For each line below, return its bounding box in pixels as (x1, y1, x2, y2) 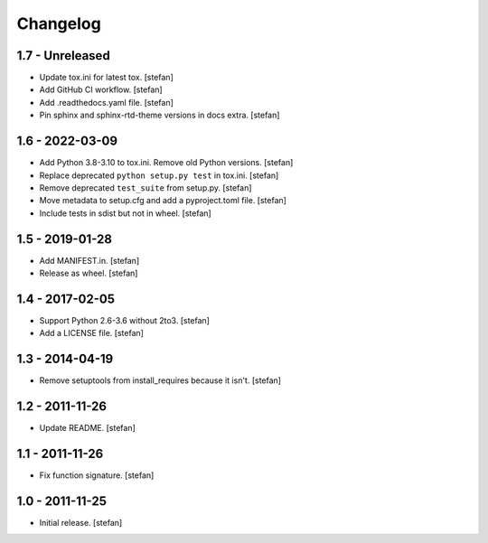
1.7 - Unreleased (16, 48, 110, 63)
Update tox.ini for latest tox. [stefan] (39, 72, 174, 83)
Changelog (16, 14, 101, 33)
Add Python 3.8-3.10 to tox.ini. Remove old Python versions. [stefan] (39, 157, 294, 168)
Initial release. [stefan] (39, 517, 123, 528)
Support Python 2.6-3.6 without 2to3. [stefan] (39, 314, 210, 325)
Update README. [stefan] (39, 423, 136, 434)
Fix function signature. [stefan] (39, 470, 155, 481)
